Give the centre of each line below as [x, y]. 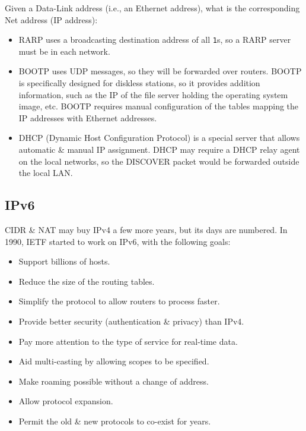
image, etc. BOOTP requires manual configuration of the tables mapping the [159, 106]
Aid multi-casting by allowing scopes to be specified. [114, 361]
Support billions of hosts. [64, 261]
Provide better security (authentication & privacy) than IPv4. [131, 321]
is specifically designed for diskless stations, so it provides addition [139, 83]
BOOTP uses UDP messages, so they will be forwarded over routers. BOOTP [160, 71]
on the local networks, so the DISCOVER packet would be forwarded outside [159, 161]
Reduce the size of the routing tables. [87, 281]
